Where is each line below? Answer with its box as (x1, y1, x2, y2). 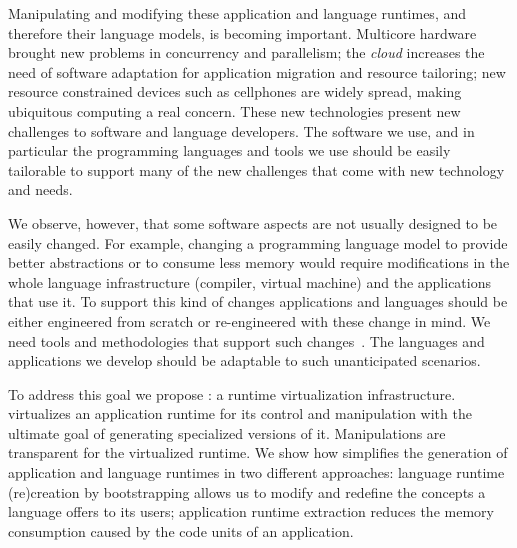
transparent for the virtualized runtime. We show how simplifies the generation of (8, 442, 508, 463)
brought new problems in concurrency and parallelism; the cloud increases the (8, 42, 485, 63)
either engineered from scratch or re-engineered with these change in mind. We (8, 310, 491, 331)
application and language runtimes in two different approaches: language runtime (8, 462, 505, 483)
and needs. (8, 179, 73, 200)
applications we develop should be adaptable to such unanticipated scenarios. (8, 350, 481, 371)
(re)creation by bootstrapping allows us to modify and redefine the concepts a (8, 481, 486, 502)
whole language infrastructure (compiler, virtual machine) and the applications (8, 271, 492, 292)
